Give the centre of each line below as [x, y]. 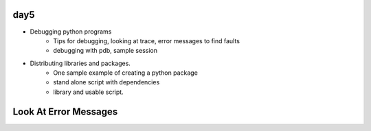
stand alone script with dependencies [106, 82]
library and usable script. [88, 92]
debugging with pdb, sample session [105, 51]
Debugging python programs [71, 32]
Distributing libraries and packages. [80, 63]
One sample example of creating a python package [126, 73]
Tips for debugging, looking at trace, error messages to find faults [147, 40]
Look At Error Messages [65, 111]
